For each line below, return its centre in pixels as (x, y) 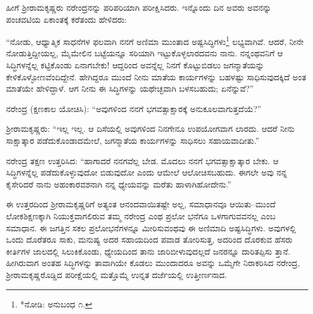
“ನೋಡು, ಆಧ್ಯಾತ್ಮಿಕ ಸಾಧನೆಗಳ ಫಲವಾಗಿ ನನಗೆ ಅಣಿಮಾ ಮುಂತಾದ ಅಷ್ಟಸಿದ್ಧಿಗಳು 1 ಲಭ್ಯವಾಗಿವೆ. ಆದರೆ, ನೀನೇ (155, 40)
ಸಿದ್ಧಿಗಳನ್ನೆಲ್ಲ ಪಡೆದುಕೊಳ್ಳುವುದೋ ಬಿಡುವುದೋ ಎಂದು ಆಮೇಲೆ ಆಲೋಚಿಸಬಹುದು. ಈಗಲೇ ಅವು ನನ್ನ (147, 172)
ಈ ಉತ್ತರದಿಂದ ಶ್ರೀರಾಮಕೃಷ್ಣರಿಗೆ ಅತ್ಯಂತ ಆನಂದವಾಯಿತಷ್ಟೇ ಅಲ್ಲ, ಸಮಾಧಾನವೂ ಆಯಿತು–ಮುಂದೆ (141, 204)
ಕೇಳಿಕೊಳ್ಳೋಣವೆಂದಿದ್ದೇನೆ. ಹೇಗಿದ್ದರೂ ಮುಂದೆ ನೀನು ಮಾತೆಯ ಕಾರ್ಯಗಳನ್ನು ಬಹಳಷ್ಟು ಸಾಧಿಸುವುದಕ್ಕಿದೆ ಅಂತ (156, 76)
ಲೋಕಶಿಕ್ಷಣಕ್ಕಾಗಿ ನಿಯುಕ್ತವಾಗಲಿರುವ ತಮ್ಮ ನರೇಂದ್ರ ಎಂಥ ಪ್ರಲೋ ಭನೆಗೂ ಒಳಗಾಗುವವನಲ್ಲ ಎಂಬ (141, 215)
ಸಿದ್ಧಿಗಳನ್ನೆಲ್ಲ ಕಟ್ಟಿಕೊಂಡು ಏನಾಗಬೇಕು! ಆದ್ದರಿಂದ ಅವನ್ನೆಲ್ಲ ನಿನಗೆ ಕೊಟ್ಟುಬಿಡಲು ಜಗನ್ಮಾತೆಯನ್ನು (135, 65)
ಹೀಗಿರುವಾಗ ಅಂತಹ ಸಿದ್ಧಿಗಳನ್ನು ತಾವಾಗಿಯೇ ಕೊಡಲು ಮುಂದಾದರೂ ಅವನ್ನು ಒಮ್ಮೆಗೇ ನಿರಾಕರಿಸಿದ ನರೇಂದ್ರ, (153, 263)
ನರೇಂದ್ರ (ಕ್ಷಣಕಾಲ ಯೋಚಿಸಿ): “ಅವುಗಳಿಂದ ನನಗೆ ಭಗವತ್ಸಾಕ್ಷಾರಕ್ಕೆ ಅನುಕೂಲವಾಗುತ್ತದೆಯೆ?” (134, 108)
